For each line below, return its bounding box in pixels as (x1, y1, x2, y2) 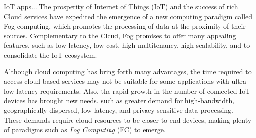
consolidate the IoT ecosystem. (4, 49, 97, 60)
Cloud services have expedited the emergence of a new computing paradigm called (4, 11, 253, 21)
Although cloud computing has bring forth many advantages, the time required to (4, 66, 252, 76)
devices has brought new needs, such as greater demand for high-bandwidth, (4, 95, 235, 105)
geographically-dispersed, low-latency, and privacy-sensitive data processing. (4, 104, 233, 115)
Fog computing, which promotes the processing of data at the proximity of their (4, 21, 246, 31)
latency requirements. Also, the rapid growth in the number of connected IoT (16, 85, 251, 96)
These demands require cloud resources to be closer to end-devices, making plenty (4, 114, 252, 125)
